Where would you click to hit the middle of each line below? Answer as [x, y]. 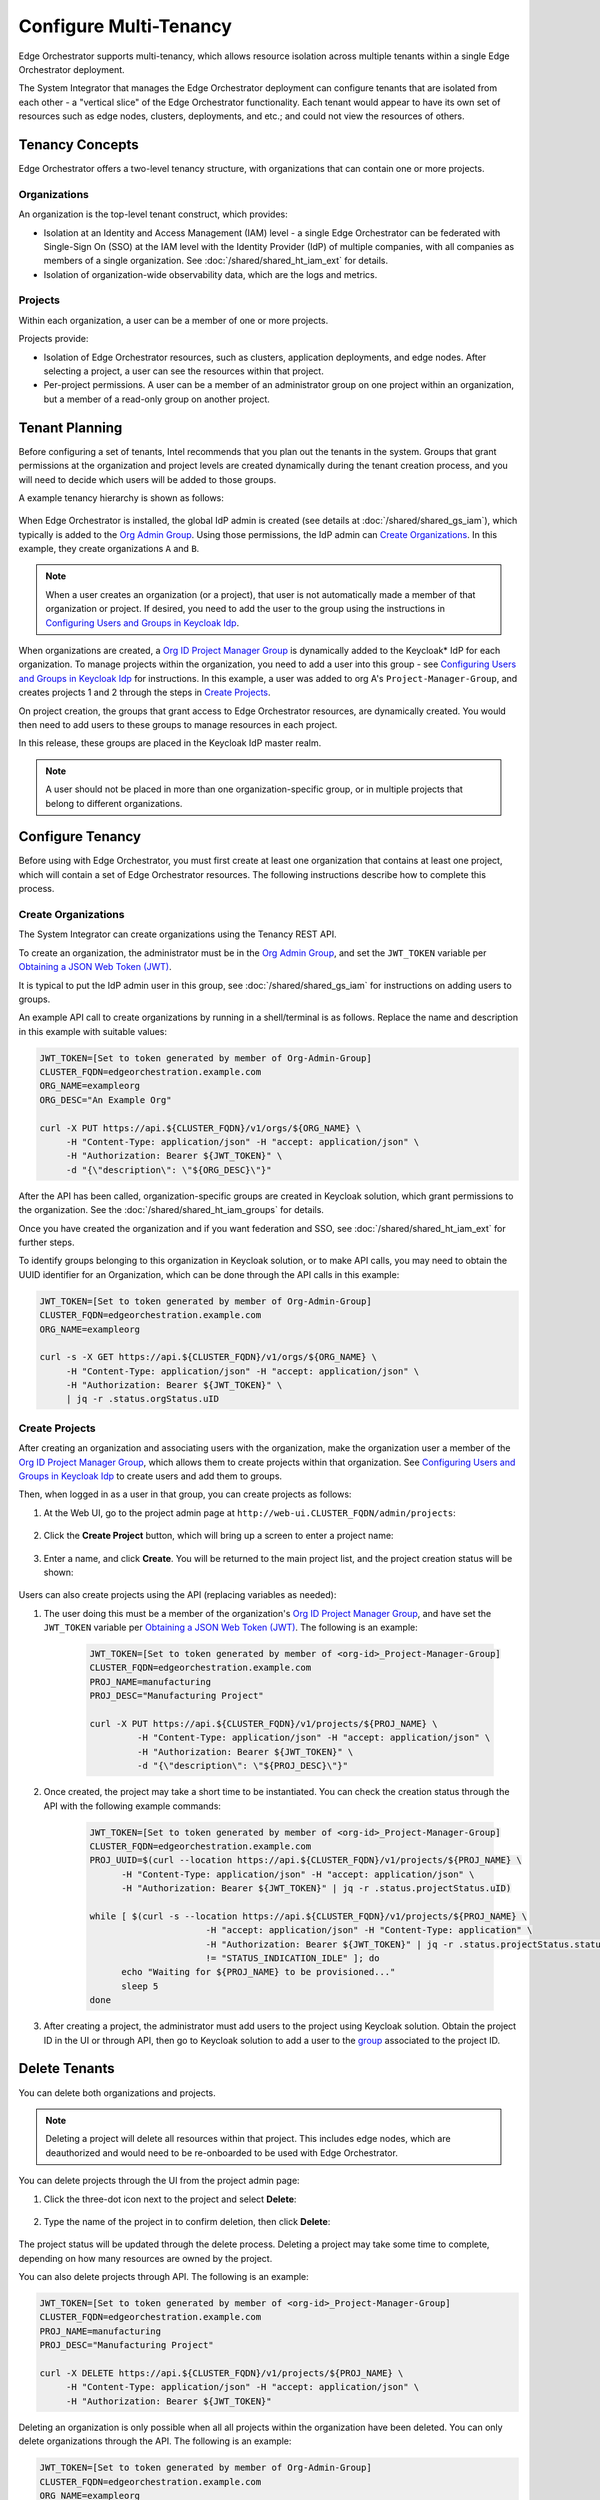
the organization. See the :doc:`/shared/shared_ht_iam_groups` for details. [171, 1210]
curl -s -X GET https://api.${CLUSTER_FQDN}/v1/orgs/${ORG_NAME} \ [208, 1357]
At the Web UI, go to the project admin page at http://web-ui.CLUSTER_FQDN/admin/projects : [250, 1512]
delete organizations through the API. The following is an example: [155, 2441]
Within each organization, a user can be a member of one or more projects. [173, 320]
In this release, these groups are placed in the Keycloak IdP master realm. [170, 743]
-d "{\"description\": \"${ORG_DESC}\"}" [168, 1169]
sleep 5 [140, 1986]
